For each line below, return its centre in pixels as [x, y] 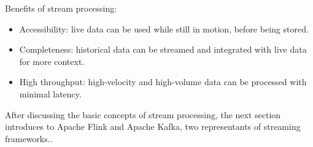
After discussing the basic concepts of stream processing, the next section [143, 114]
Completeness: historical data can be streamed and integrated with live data [163, 49]
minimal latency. [50, 93]
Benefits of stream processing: [61, 8]
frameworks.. [29, 138]
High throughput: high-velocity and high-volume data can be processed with [163, 82]
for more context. [52, 61]
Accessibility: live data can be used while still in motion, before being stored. [164, 28]
